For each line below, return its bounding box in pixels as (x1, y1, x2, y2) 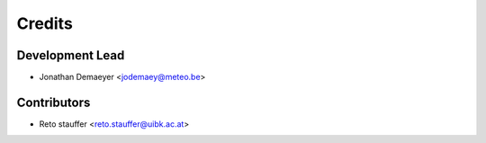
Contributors (16, 94, 91, 110)
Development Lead (16, 48, 125, 63)
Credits (16, 13, 74, 33)
